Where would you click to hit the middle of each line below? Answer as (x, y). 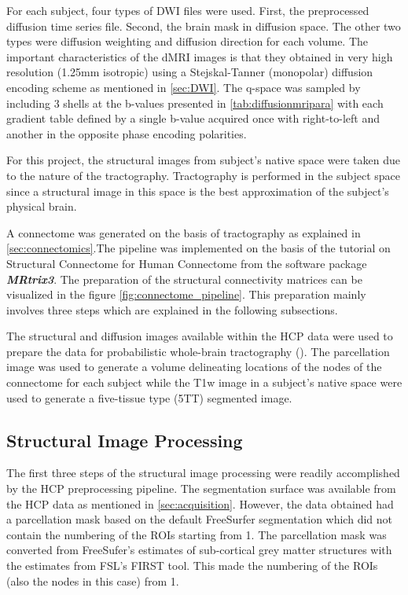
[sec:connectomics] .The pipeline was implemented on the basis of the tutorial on (198, 248)
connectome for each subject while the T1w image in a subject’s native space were (204, 382)
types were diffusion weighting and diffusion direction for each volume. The (187, 41)
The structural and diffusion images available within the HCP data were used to (200, 336)
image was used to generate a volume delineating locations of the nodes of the (194, 367)
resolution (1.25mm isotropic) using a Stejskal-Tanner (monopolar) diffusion (190, 72)
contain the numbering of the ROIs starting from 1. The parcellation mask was (197, 534)
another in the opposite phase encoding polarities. (127, 133)
